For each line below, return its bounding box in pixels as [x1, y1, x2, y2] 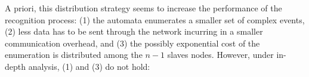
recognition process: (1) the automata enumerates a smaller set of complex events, [5, 13, 305, 26]
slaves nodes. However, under [167, 48, 274, 61]
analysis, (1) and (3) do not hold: [28, 60, 150, 72]
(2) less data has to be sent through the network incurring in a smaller [5, 25, 263, 38]
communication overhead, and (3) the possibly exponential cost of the [5, 36, 260, 49]
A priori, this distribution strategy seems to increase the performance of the [5, 2, 282, 14]
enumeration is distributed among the [5, 48, 143, 61]
